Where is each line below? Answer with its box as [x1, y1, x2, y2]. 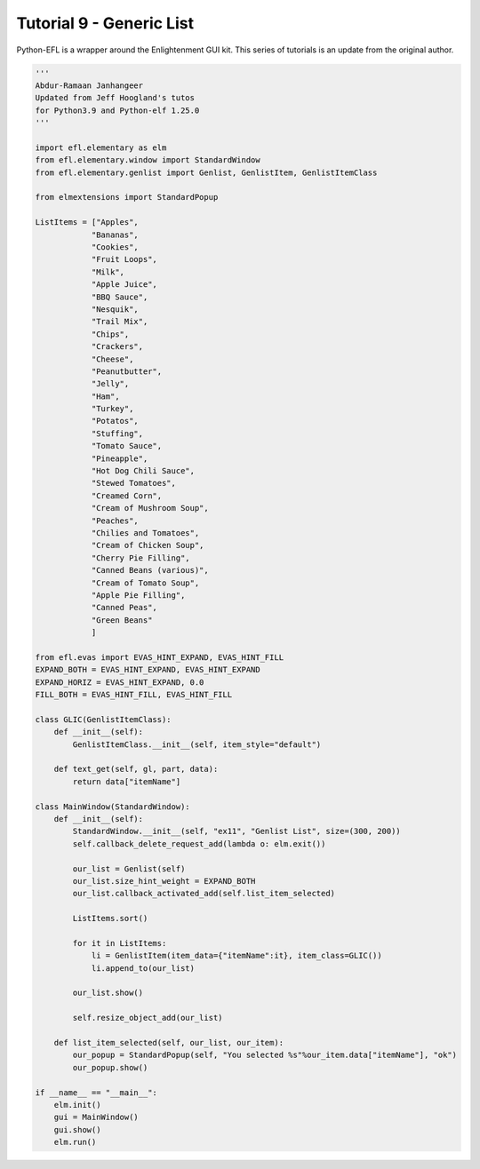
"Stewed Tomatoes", [91, 478, 177, 489]
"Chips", [91, 329, 130, 339]
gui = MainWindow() [53, 1112, 140, 1123]
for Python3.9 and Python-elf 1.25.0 [35, 105, 200, 115]
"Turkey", [91, 404, 134, 414]
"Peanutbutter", [91, 366, 163, 377]
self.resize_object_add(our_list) [72, 1013, 223, 1023]
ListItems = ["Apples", [35, 218, 140, 227]
